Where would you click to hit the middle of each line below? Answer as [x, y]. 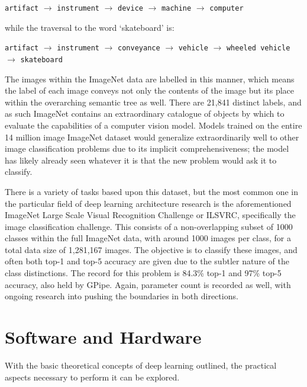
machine [177, 8]
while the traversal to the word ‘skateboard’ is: [90, 27]
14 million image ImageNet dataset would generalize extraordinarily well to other [152, 137]
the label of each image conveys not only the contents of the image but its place [150, 90]
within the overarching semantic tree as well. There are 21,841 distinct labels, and [153, 102]
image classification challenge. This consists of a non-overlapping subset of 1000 [149, 226]
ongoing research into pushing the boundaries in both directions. [122, 296]
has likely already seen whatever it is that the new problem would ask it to [141, 160]
